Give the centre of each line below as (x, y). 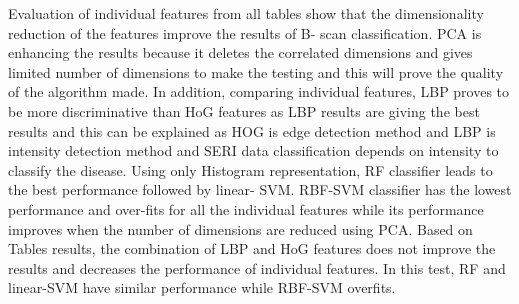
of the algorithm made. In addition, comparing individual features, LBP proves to (259, 91)
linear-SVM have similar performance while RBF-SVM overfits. (202, 287)
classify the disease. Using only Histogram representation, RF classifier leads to (250, 169)
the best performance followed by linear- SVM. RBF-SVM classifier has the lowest (260, 189)
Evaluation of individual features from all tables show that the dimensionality (246, 13)
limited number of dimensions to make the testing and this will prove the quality (256, 71)
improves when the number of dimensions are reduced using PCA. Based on (240, 228)
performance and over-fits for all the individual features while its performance (246, 208)
